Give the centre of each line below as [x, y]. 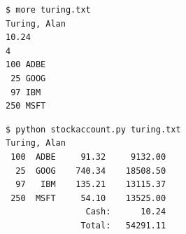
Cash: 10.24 [126, 212]
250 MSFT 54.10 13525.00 [88, 198]
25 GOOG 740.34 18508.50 [91, 171]
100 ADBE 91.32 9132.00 [88, 157]
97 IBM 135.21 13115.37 [91, 185]
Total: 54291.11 [123, 225]
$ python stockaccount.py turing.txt [93, 129]
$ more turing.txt [48, 10]
